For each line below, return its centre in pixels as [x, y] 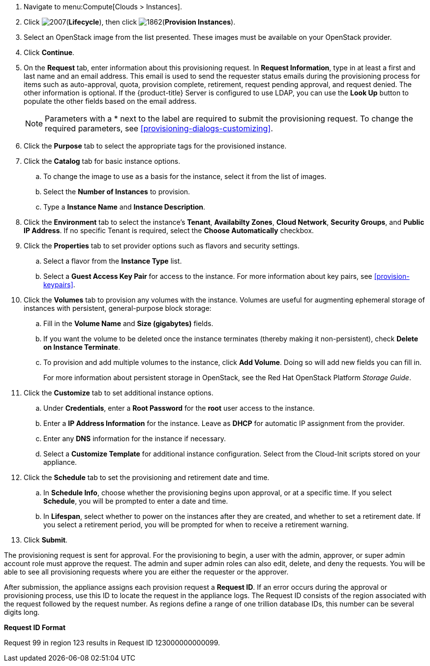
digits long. [22, 612]
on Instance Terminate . [82, 347]
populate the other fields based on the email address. [110, 101]
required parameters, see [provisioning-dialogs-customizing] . [159, 128]
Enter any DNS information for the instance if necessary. [135, 439]
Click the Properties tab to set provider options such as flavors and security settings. [162, 246]
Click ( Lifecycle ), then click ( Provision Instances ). [130, 22]
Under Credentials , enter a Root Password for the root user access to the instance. [179, 408]
